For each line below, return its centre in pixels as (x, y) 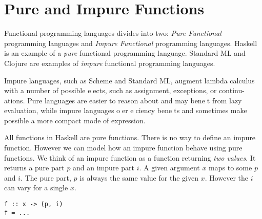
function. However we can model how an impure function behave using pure (123, 148)
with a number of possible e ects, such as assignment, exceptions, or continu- (124, 90)
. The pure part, (46, 177)
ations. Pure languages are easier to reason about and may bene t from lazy (123, 100)
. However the (227, 177)
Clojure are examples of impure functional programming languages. (110, 63)
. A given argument (169, 168)
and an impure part (104, 168)
